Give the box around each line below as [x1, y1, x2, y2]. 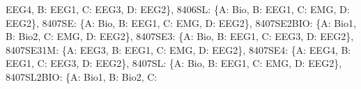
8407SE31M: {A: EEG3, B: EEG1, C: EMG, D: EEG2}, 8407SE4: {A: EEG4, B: [6, 42, 351, 57]
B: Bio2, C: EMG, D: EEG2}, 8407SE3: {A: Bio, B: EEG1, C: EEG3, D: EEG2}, [6, 29, 354, 43]
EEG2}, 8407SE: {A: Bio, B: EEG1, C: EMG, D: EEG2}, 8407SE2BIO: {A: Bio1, [6, 15, 356, 30]
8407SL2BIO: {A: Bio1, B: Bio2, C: [6, 69, 158, 83]
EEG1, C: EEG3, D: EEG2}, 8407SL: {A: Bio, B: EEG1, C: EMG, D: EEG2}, [6, 56, 342, 70]
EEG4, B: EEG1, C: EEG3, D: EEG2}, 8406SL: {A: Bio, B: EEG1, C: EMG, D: [6, 2, 350, 16]
